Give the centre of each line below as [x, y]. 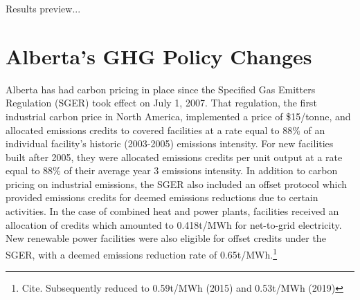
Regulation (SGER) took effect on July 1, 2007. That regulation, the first [161, 103]
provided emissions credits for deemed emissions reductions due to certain [162, 197]
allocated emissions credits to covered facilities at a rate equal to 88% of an [165, 130]
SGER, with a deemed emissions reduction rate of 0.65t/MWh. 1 [142, 253]
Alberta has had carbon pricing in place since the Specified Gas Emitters [161, 89]
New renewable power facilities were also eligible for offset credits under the [166, 238]
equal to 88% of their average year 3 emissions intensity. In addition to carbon [172, 170]
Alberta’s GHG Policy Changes [159, 56]
